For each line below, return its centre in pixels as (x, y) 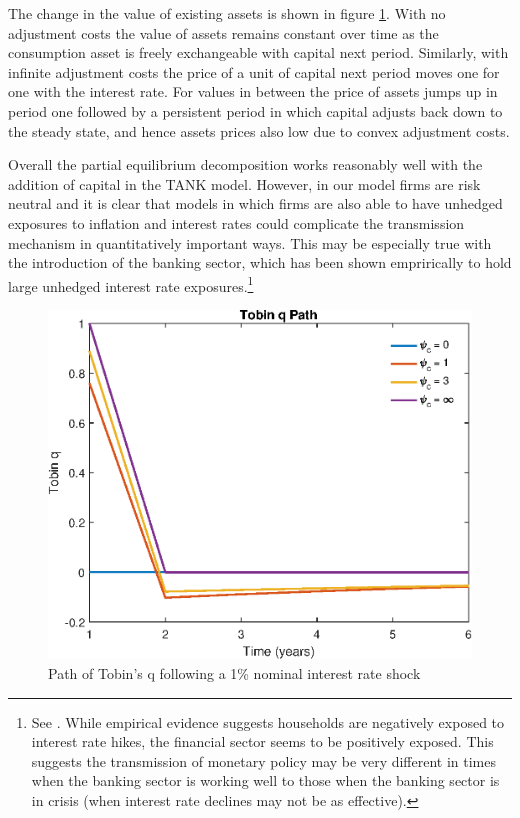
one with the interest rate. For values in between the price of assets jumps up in (253, 91)
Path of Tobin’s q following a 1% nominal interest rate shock (234, 672)
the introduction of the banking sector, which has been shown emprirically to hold (260, 262)
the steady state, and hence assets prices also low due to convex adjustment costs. (259, 130)
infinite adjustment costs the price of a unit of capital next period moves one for (254, 71)
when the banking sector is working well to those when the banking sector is (265, 780)
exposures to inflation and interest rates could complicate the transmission (236, 222)
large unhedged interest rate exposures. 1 (131, 284)
